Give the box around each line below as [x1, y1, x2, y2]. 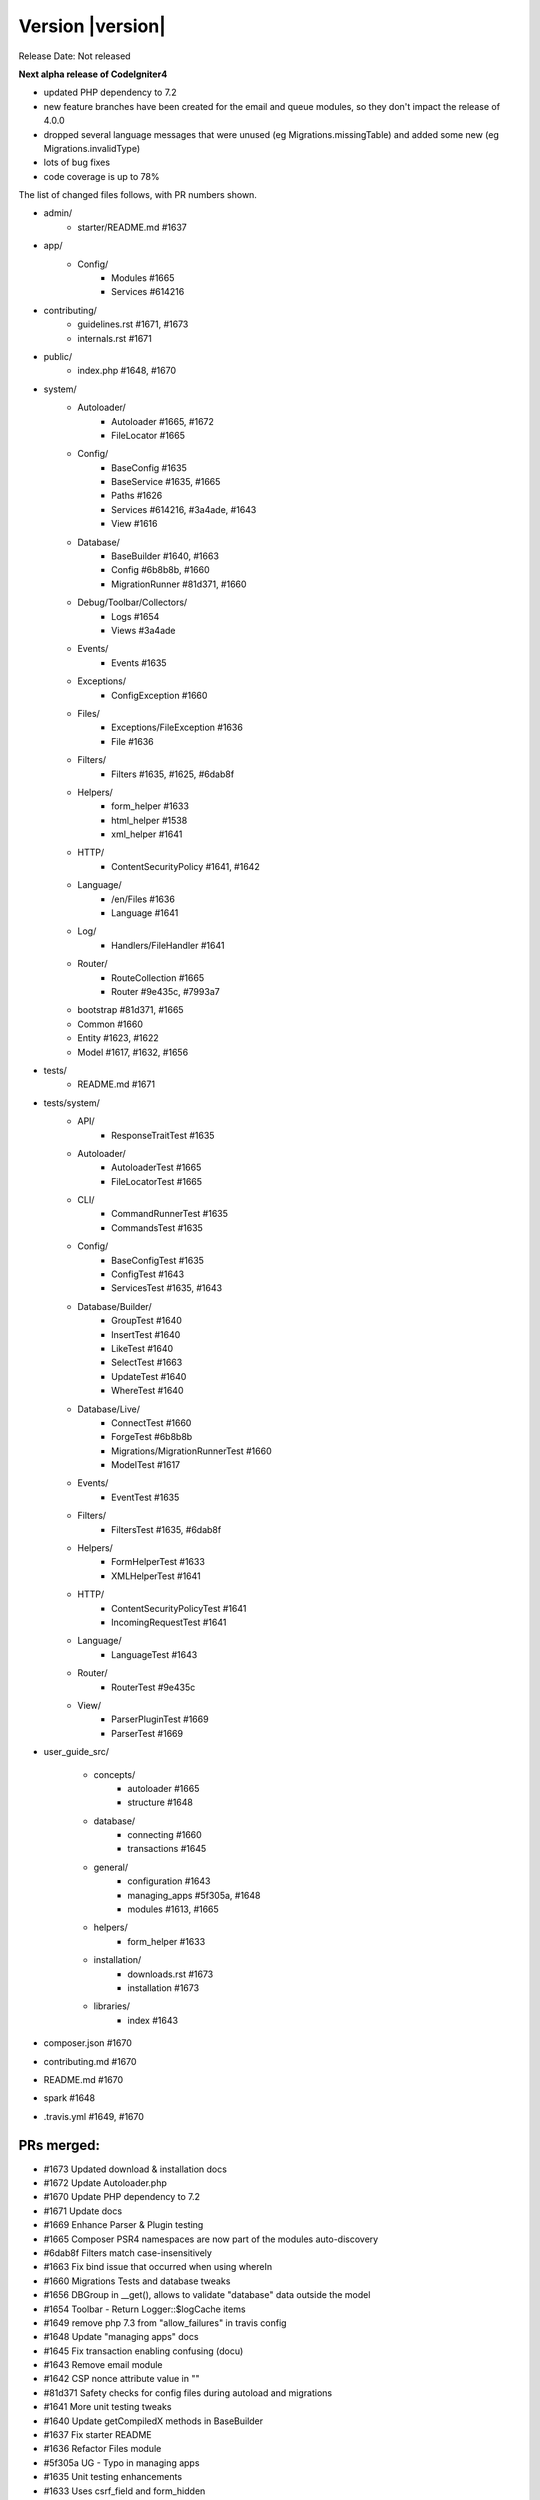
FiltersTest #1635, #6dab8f [111, 1523, 222, 1535]
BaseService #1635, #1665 [111, 476, 221, 488]
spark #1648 [43, 2092, 96, 2104]
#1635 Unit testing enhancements [43, 2471, 183, 2483]
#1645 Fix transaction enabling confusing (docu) [43, 2345, 244, 2357]
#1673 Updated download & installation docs [43, 2163, 227, 2175]
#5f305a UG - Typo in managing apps [43, 2456, 200, 2469]
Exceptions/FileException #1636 [111, 721, 244, 734]
